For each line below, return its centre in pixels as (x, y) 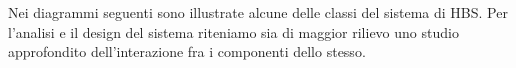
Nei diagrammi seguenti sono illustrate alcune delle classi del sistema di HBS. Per (258, 12)
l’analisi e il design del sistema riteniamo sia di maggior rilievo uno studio (233, 31)
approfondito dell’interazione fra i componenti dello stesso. (187, 51)
